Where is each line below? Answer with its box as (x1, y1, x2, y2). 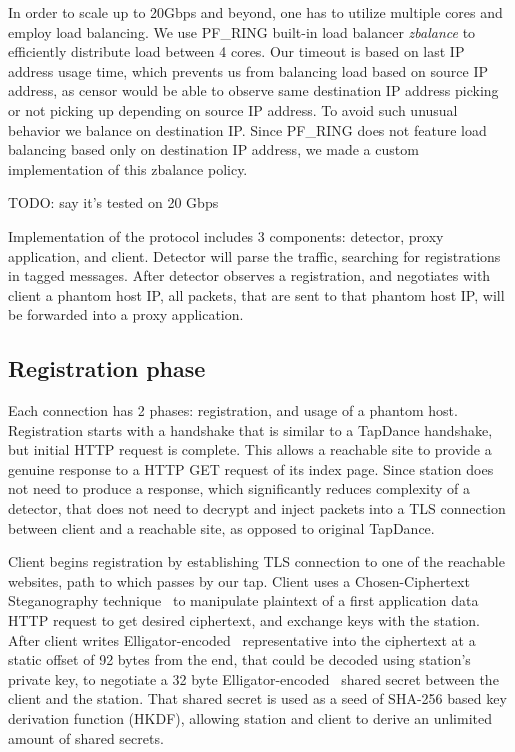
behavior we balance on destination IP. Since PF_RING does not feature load (8, 119, 487, 140)
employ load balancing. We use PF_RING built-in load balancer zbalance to (8, 21, 476, 42)
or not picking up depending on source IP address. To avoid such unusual (8, 99, 458, 120)
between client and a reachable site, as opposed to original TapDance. (8, 517, 435, 538)
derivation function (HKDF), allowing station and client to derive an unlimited (8, 708, 492, 729)
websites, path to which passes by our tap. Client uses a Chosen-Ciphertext (8, 570, 470, 591)
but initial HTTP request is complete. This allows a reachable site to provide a (8, 439, 492, 460)
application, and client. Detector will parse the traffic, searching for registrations (8, 245, 501, 266)
